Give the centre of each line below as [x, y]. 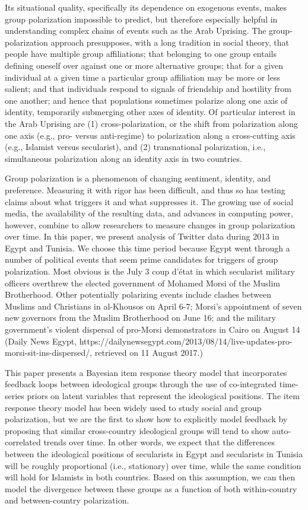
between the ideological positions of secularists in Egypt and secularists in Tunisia [154, 453]
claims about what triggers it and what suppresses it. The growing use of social [149, 201]
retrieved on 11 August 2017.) [149, 353]
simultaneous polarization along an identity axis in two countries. [123, 158]
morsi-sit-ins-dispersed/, [49, 353]
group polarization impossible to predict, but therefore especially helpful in [141, 19]
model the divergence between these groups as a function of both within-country [151, 488]
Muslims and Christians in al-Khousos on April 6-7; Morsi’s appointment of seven [153, 306]
